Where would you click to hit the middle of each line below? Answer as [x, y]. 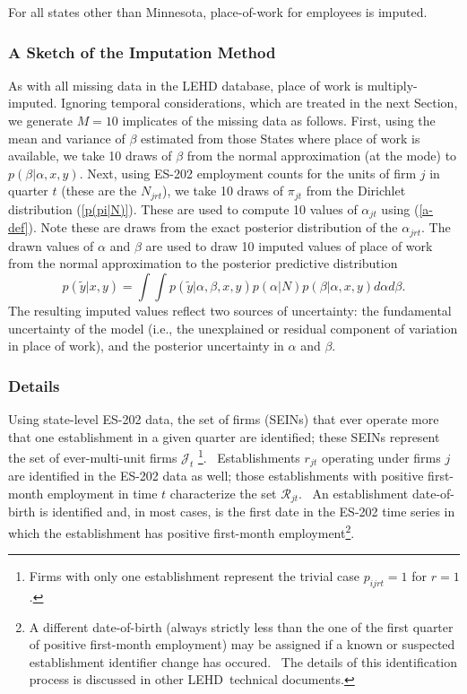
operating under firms [381, 457]
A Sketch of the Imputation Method [142, 52]
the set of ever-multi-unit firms [93, 457]
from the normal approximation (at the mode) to [322, 156]
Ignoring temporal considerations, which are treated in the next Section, [259, 103]
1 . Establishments [249, 456]
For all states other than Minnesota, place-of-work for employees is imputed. [218, 12]
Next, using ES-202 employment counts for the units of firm [252, 173]
